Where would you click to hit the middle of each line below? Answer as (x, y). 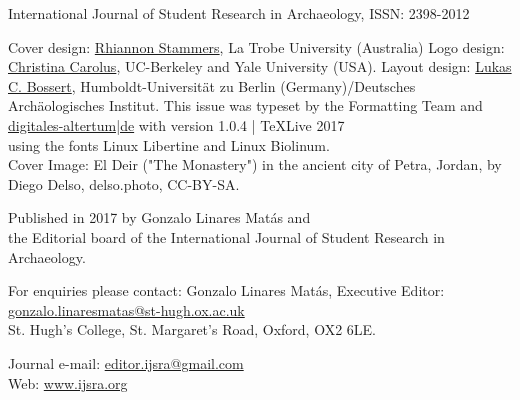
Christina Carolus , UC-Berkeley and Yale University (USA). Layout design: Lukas (260, 66)
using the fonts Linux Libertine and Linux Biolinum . (169, 144)
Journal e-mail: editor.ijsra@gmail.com (126, 362)
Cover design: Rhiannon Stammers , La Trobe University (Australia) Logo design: (256, 46)
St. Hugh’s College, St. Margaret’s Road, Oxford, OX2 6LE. (192, 329)
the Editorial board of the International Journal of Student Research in (226, 236)
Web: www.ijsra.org (68, 382)
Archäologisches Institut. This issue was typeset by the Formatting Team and (245, 105)
